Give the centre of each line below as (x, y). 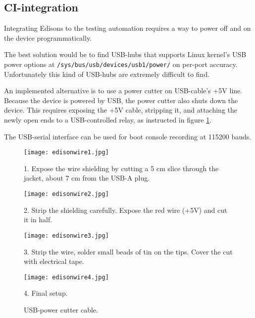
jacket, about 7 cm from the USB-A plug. (87, 178)
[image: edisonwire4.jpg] (66, 277)
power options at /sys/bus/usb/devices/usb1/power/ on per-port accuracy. (121, 64)
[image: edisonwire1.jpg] (66, 153)
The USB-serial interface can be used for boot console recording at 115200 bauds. (128, 136)
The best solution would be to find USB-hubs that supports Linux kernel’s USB (125, 54)
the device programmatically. (48, 37)
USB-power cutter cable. (61, 309)
